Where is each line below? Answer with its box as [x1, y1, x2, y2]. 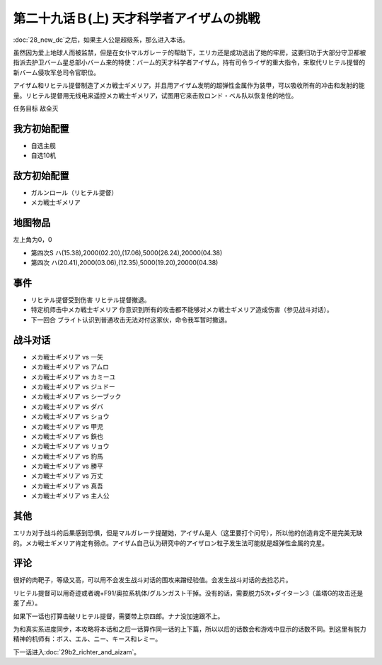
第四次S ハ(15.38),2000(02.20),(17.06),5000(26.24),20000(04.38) [30, 248, 223, 257]
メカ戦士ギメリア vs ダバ [30, 402, 104, 410]
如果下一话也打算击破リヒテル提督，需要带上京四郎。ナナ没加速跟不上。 [13, 612, 224, 620]
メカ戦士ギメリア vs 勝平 [30, 462, 104, 471]
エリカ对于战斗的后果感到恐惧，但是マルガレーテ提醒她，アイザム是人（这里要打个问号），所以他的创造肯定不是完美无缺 [13, 529, 363, 537]
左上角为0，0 [13, 235, 52, 244]
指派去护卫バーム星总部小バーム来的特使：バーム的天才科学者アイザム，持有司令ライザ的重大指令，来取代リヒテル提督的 [13, 58, 366, 67]
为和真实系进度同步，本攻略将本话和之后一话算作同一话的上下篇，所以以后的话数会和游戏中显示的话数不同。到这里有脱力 [13, 625, 366, 633]
